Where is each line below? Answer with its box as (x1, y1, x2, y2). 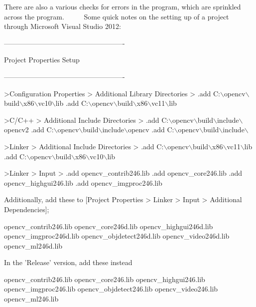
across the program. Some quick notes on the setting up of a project (4, 11, 229, 21)
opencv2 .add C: (4, 124, 54, 135)
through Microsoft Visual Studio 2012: (4, 21, 121, 31)
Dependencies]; (4, 204, 49, 214)
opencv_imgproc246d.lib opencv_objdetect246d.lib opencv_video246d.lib (4, 231, 230, 241)
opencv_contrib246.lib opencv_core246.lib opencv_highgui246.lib (4, 274, 205, 284)
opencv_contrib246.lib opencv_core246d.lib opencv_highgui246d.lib (4, 221, 213, 231)
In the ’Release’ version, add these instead (4, 257, 132, 268)
